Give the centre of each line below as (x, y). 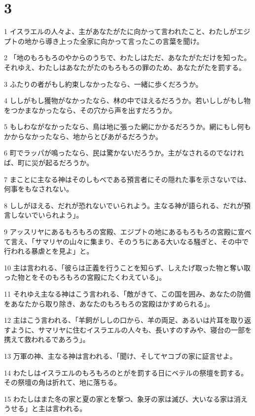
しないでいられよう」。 (47, 215)
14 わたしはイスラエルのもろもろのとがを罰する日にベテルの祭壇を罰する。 (126, 372)
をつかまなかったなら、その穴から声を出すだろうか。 (90, 110)
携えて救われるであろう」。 (47, 339)
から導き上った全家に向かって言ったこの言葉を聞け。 (117, 41)
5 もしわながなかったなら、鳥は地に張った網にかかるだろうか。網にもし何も (127, 127)
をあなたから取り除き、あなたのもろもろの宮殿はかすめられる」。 (109, 303)
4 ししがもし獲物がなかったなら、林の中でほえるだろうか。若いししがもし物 (127, 100)
